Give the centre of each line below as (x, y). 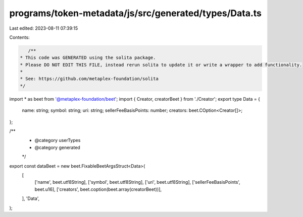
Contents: (19, 37)
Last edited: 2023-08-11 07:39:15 (44, 28)
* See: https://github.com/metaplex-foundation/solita (89, 79)
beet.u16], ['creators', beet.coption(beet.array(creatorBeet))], (98, 189)
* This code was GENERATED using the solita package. (88, 58)
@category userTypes (58, 140)
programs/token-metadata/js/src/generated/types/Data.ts (136, 13)
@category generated (57, 147)
